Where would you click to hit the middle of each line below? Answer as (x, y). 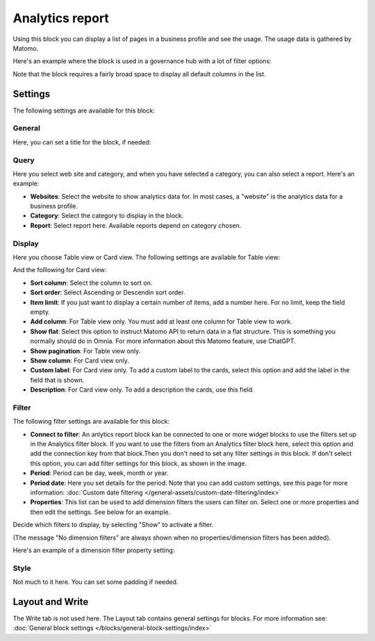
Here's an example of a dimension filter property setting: (94, 550)
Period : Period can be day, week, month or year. (99, 473)
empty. (40, 312)
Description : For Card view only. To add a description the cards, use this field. (142, 390)
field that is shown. (57, 380)
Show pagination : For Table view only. (85, 351)
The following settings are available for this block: (84, 110)
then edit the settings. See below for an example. (100, 512)
